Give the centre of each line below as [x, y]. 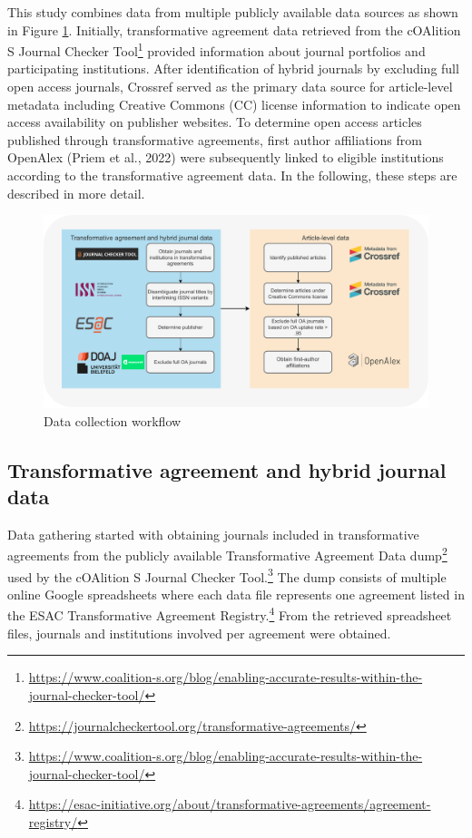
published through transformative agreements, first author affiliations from [215, 139]
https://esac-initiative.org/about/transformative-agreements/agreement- [230, 804]
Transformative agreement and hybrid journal [227, 469]
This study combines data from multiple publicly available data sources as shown [233, 12]
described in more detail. [76, 193]
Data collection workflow [113, 420]
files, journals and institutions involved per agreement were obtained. [199, 633]
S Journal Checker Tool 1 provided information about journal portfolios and [216, 49]
